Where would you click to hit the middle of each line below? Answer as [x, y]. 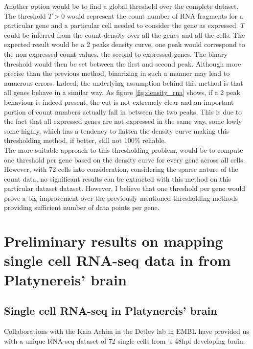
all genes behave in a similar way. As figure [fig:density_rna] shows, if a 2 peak [122, 92]
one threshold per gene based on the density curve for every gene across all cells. [125, 159]
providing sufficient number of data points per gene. [82, 207]
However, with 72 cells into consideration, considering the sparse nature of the [121, 169]
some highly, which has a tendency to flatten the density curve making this [116, 130]
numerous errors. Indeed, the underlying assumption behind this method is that [124, 82]
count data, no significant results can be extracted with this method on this [117, 178]
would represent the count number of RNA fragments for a [155, 15]
